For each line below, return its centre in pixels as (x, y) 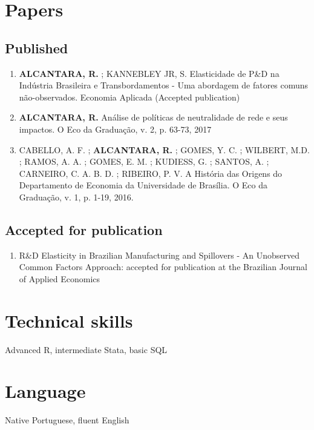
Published (37, 48)
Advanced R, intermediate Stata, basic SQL (86, 349)
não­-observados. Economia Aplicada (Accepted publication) (129, 97)
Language (45, 391)
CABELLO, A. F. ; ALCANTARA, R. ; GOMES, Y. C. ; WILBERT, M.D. (164, 149)
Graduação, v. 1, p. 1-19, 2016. (76, 197)
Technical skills (69, 320)
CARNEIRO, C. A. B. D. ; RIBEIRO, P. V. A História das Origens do (151, 173)
